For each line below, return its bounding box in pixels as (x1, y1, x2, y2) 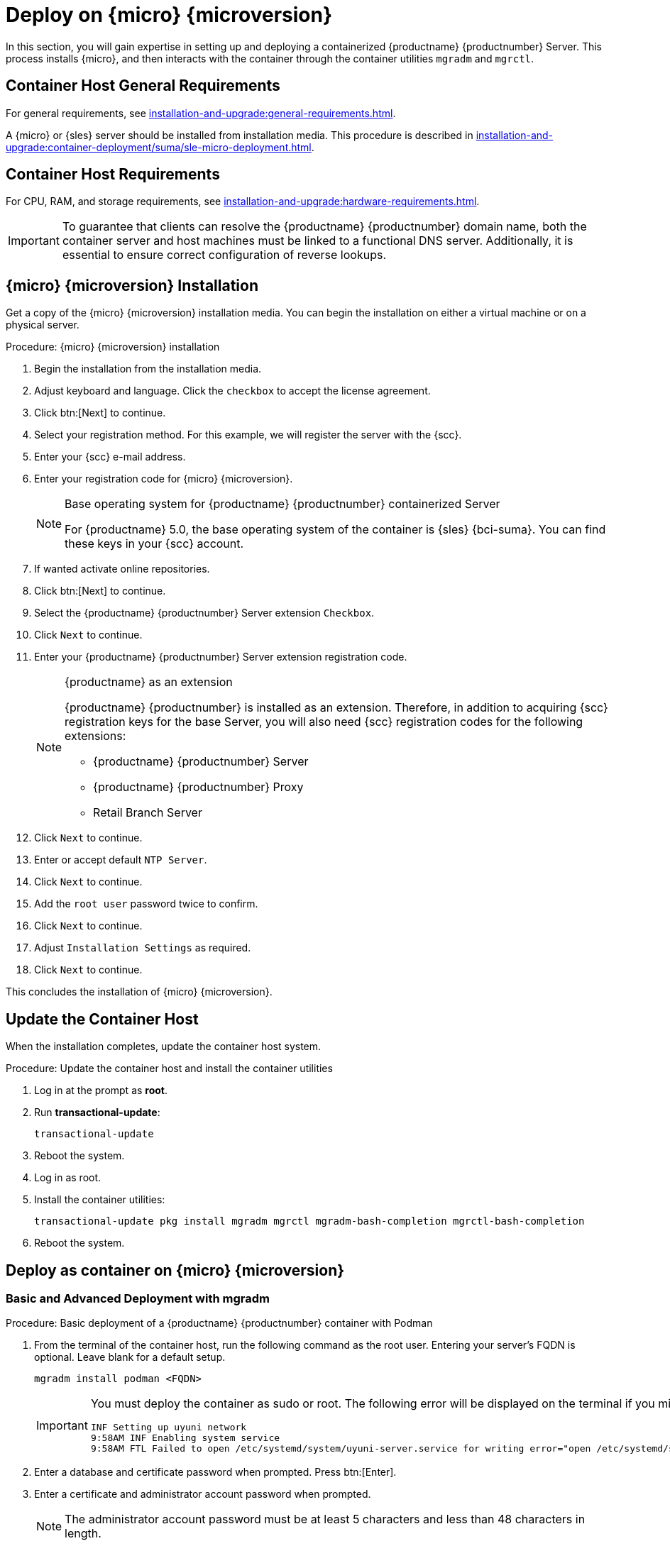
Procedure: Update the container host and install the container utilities (6, 1062, 333, 1075)
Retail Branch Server (93, 805, 202, 820)
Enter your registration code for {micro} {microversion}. (34, 473, 293, 485)
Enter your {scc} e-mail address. (34, 451, 186, 463)
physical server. (6, 319, 79, 331)
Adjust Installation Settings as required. (34, 942, 251, 954)
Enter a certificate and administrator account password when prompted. (34, 1488, 371, 1501)
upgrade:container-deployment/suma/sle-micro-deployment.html (6, 140, 312, 153)
